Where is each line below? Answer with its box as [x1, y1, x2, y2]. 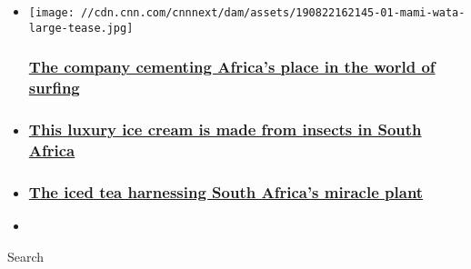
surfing [28, 76, 80, 99]
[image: [28, 6, 75, 19]
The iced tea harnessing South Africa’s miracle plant [28, 180, 424, 203]
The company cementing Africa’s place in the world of [28, 55, 436, 78]
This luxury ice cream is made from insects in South [28, 118, 422, 140]
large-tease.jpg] [28, 21, 134, 35]
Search [7, 246, 45, 265]
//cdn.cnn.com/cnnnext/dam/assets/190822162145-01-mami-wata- [81, 6, 466, 19]
